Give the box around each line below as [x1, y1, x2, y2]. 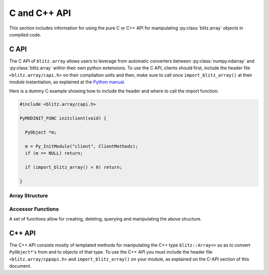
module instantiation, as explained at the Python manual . [9, 79, 126, 85]
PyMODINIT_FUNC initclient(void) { [19, 115, 107, 121]
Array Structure [9, 192, 48, 199]
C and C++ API [9, 7, 71, 18]
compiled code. [9, 31, 41, 37]
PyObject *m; [25, 129, 57, 135]
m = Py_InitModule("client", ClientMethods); [25, 143, 138, 149]
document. [9, 263, 32, 269]
